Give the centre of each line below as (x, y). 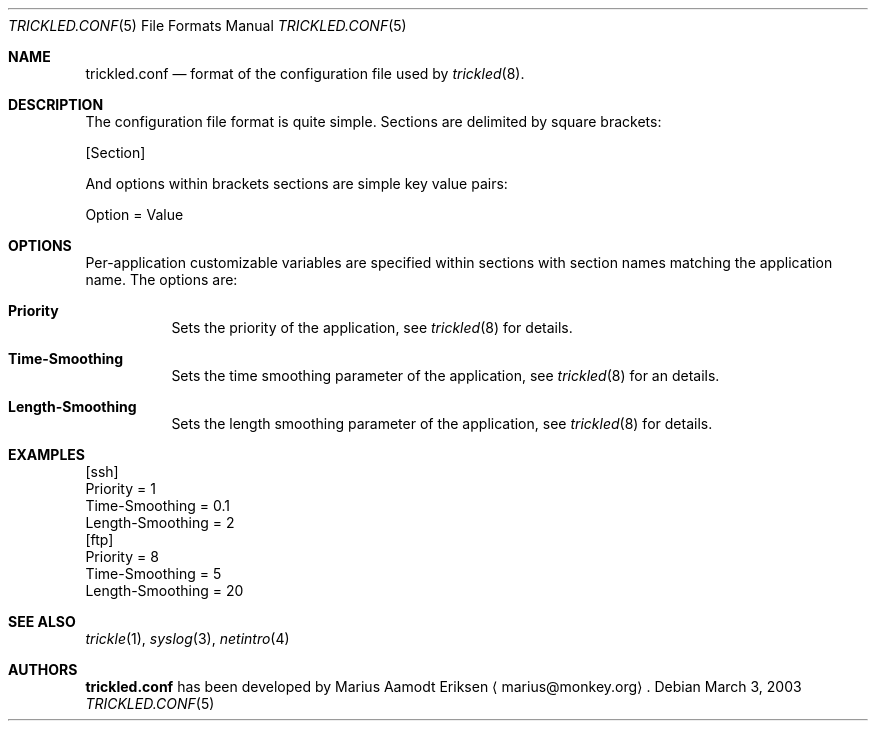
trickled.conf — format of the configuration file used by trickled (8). (305, 73)
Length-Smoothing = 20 (164, 590)
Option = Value (134, 214)
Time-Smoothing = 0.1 (157, 505)
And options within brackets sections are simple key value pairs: (296, 183)
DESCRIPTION (56, 104)
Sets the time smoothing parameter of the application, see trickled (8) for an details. (445, 375)
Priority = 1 (120, 488)
